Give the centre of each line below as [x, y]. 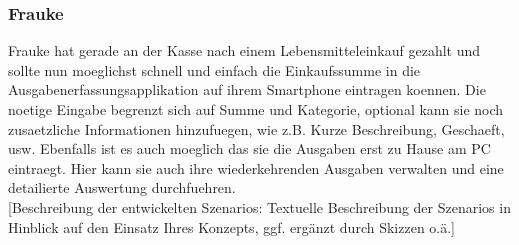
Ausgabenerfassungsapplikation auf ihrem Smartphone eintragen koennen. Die [247, 89]
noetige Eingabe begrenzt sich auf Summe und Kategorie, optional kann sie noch [256, 109]
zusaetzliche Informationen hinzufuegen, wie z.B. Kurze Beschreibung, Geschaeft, [256, 128]
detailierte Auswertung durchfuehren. [122, 187]
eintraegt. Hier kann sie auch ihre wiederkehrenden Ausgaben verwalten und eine [256, 167]
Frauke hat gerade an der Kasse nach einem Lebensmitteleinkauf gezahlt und [244, 50]
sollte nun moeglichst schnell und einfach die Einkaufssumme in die [214, 69]
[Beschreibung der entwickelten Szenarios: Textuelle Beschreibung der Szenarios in [259, 206]
